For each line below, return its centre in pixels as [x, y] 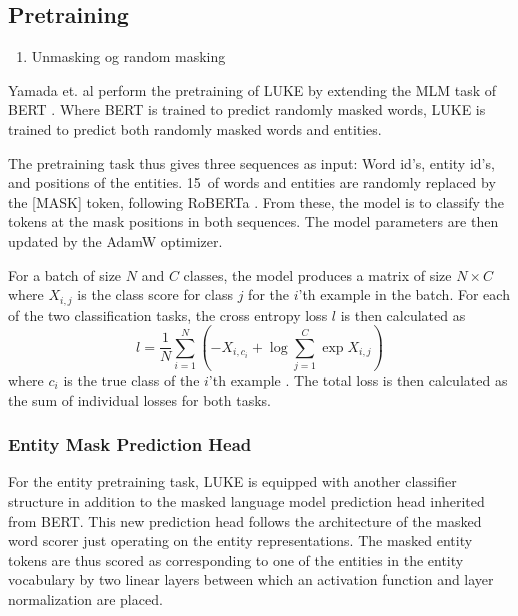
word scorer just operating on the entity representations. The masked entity [240, 540]
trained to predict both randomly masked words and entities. [195, 128]
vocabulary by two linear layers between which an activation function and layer [251, 579]
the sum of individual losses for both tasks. [140, 399]
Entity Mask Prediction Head [130, 444]
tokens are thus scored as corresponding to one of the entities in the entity [236, 559]
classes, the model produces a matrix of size [317, 274]
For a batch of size [65, 274]
